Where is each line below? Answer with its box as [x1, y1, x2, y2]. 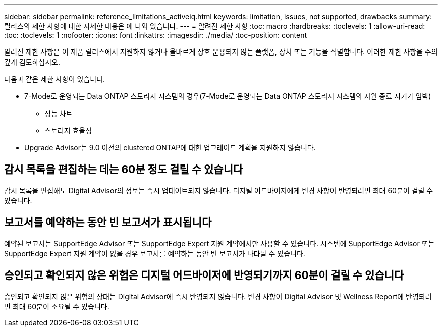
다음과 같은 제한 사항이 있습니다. [4, 75, 105, 83]
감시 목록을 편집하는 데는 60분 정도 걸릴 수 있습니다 [4, 163, 243, 176]
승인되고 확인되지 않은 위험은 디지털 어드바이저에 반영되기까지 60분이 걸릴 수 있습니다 [4, 269, 404, 282]
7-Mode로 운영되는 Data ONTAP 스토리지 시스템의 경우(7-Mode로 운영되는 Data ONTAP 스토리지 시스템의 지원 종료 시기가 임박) [24, 92, 431, 100]
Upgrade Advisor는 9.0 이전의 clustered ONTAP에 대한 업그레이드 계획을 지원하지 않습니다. [24, 143, 316, 152]
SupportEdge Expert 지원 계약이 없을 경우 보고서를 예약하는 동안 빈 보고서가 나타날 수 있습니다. [4, 249, 305, 258]
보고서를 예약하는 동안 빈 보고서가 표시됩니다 [4, 216, 212, 229]
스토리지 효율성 [44, 126, 92, 135]
